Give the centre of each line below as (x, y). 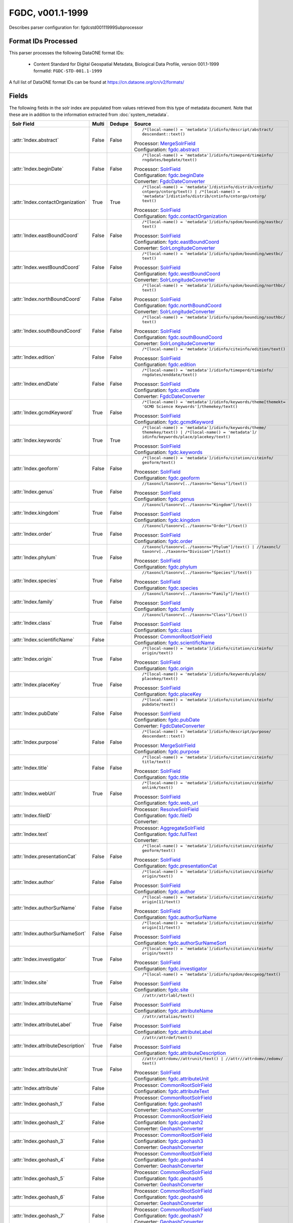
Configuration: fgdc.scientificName (174, 643)
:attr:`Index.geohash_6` (39, 1197)
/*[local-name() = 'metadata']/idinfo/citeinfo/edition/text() (214, 349)
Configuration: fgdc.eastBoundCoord (177, 242)
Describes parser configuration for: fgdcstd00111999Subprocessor (76, 27)
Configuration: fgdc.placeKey (168, 694)
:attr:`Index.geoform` (36, 468)
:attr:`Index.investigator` (39, 959)
